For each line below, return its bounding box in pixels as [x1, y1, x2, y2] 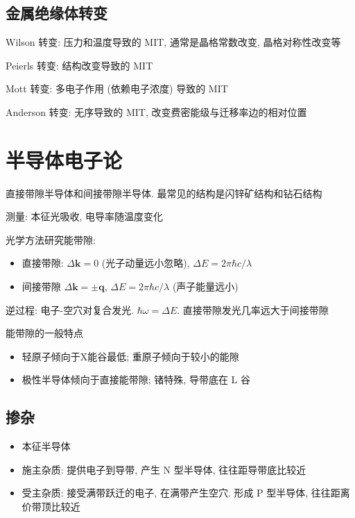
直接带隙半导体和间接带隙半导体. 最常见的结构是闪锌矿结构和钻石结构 [6, 185, 322, 200]
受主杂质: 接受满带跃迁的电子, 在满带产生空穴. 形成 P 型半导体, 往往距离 [21, 485, 350, 500]
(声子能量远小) [172, 279, 239, 294]
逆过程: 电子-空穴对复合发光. [6, 302, 135, 317]
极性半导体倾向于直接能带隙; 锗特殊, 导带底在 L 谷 [21, 372, 250, 387]
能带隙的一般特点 [6, 326, 83, 340]
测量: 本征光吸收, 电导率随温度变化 [6, 209, 164, 224]
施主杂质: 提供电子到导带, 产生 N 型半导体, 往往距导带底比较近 [21, 462, 306, 476]
